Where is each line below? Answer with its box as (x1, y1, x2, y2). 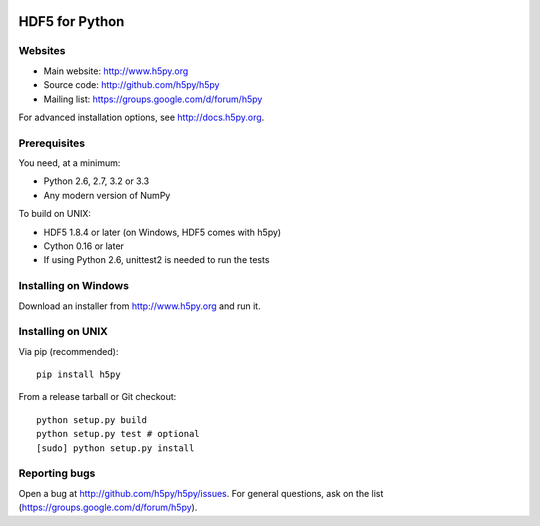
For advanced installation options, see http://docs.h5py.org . (18, 111, 265, 123)
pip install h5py (36, 369, 121, 380)
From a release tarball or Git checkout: (18, 391, 177, 403)
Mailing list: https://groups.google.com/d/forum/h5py (43, 93, 263, 105)
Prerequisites (18, 136, 85, 150)
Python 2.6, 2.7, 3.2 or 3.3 (43, 175, 150, 187)
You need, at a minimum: (18, 157, 121, 169)
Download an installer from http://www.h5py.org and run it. (18, 300, 261, 312)
